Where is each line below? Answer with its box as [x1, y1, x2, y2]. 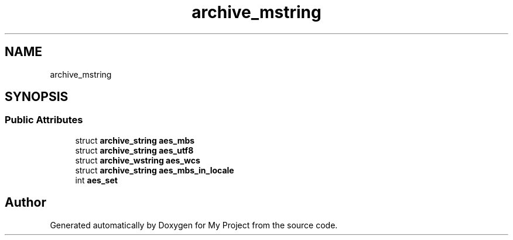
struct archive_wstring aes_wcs [75, 155, 200, 165]
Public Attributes [5, 114, 83, 126]
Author [5, 195, 46, 210]
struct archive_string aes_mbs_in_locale [75, 165, 234, 175]
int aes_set [75, 175, 118, 185]
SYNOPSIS [5, 89, 69, 105]
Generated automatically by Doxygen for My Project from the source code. [50, 220, 338, 230]
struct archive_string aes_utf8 [75, 145, 194, 155]
